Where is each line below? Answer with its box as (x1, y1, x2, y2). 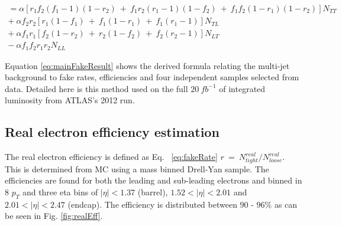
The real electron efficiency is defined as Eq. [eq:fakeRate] (5, 150, 218, 163)
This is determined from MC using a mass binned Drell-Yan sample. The (5, 162, 269, 175)
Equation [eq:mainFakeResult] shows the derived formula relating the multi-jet (5, 59, 290, 71)
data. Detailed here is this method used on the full (5, 82, 188, 94)
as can (274, 198, 298, 210)
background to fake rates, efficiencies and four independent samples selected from (5, 71, 299, 83)
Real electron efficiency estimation (5, 123, 220, 141)
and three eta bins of (22, 186, 98, 198)
